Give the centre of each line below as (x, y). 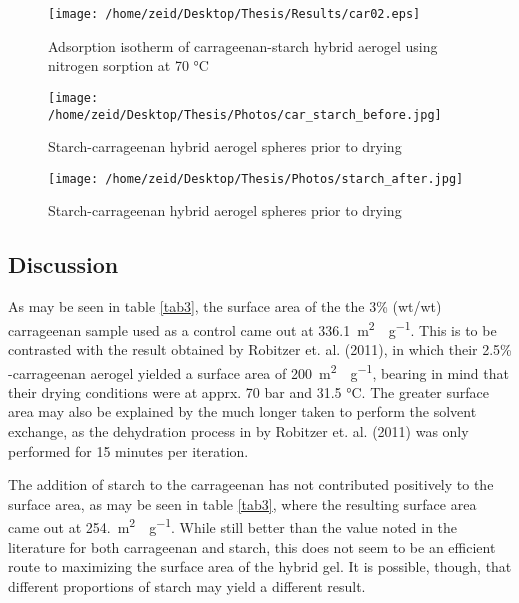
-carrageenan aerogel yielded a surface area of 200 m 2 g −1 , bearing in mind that (258, 371)
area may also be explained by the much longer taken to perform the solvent (242, 411)
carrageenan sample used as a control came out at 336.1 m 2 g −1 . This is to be (252, 328)
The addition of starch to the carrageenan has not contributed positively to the (251, 484)
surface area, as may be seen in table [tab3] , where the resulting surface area (242, 503)
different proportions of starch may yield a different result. (187, 585)
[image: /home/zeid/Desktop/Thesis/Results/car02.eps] (234, 14)
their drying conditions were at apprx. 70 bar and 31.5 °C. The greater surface (248, 391)
